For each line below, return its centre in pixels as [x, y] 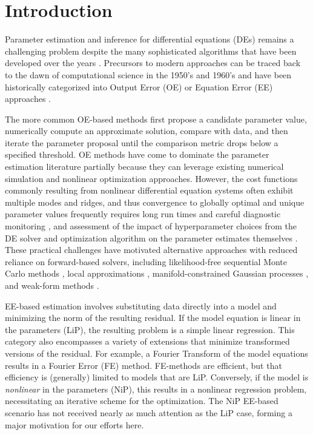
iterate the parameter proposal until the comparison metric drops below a [142, 142]
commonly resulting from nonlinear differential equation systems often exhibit [149, 190]
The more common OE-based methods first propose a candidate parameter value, [156, 119]
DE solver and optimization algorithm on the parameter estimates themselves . [151, 238]
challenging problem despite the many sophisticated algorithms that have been [151, 51]
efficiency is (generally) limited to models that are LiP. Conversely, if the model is [157, 377]
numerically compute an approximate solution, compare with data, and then [147, 131]
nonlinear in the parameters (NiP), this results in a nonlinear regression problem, [156, 389]
